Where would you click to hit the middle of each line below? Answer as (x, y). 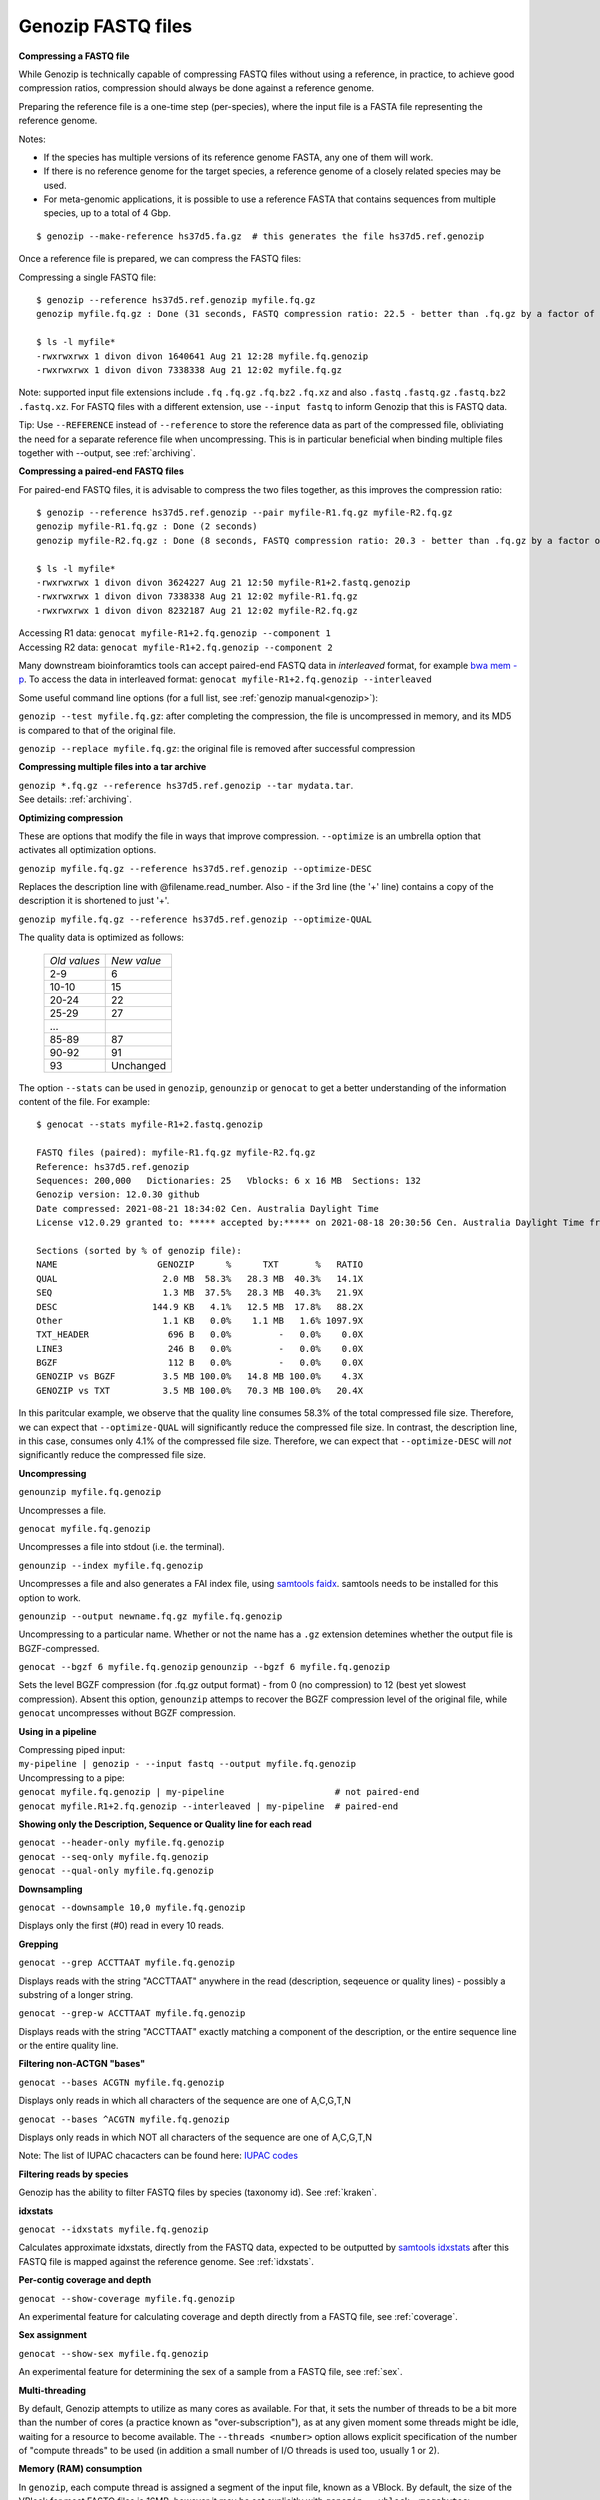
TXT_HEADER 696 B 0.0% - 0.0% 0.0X (200, 1334)
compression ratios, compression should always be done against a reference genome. (196, 88)
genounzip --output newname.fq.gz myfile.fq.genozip (150, 1616)
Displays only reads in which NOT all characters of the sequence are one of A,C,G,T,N (195, 2137)
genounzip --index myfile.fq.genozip (111, 1565)
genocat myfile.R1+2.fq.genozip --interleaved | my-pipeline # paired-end (208, 1806)
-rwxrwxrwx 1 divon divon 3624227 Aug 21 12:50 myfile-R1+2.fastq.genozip (223, 583)
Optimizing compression (71, 817)
